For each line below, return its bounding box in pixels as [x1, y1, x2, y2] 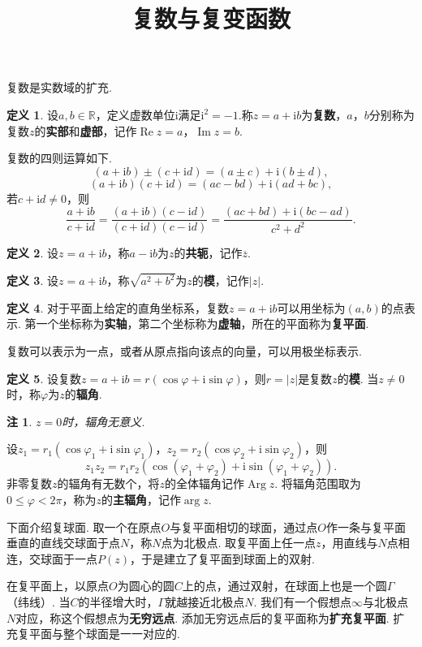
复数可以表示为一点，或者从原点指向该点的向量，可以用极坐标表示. [6, 343, 362, 360]
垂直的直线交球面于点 [6, 534, 120, 551]
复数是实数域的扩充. [6, 79, 112, 96]
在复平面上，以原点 [6, 577, 109, 594]
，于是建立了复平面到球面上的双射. [129, 550, 315, 567]
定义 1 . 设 [6, 106, 58, 123]
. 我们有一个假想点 [253, 593, 352, 610]
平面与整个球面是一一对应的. [28, 625, 180, 642]
